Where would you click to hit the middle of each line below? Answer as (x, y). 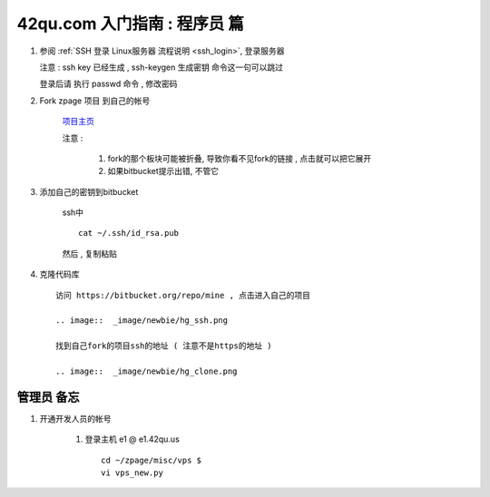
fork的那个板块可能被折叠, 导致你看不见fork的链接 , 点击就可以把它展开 (240, 158)
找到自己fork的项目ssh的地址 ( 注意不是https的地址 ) (164, 346)
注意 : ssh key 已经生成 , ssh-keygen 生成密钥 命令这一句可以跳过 (162, 67)
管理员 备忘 (48, 397)
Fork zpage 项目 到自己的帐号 (95, 101)
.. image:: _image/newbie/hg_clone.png (147, 371)
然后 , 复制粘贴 (89, 253)
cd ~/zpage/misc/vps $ (152, 460)
